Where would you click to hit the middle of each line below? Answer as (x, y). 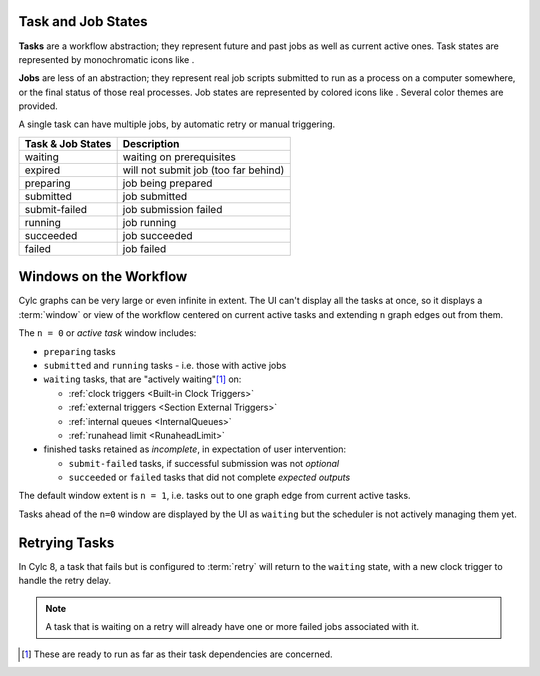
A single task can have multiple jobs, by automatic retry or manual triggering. (177, 124)
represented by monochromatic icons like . (106, 59)
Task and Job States (83, 21)
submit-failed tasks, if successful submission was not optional (204, 463)
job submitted (155, 196)
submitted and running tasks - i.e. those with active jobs (165, 365)
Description (151, 143)
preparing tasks (79, 351)
